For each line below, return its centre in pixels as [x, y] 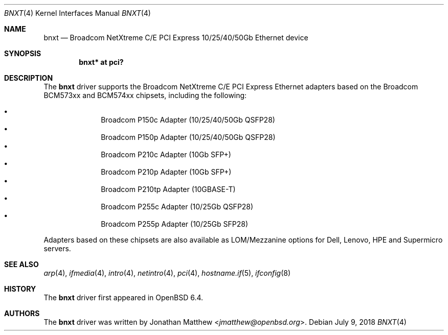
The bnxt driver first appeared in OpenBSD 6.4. [124, 297]
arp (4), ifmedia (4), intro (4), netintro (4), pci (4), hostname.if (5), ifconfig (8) [167, 273]
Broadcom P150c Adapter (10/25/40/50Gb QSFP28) [188, 120]
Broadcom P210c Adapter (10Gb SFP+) [166, 154]
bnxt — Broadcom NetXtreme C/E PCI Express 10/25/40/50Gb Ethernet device [176, 38]
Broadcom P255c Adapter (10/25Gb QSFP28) [177, 207]
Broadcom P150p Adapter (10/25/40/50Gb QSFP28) [188, 137]
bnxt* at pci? [101, 62]
